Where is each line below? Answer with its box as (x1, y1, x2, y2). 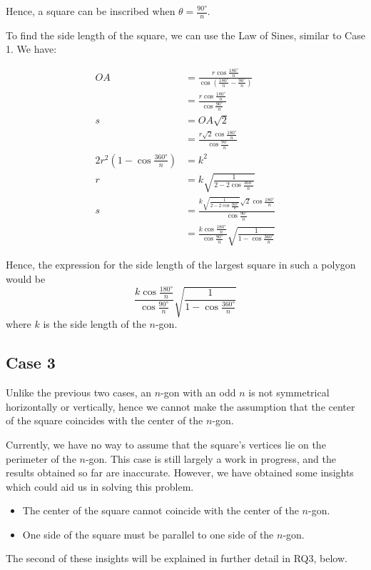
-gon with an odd (161, 385, 236, 400)
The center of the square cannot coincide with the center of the (22, 503, 299, 518)
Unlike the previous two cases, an (6, 385, 152, 400)
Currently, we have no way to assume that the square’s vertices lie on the (6, 436, 326, 451)
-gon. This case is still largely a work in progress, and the (85, 451, 336, 466)
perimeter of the (6, 451, 76, 466)
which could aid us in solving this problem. (6, 479, 194, 494)
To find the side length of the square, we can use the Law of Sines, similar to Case (6, 27, 365, 42)
